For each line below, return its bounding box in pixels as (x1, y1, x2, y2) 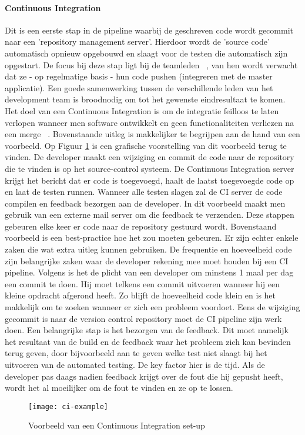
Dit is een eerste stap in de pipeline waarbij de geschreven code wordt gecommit (5, 24, 293, 36)
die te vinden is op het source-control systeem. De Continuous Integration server (5, 162, 294, 174)
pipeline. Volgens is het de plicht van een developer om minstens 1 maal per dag (5, 266, 294, 278)
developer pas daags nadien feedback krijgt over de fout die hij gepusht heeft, (5, 370, 283, 382)
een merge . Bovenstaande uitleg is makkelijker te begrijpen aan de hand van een (5, 128, 300, 140)
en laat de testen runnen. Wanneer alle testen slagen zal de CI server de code (5, 185, 283, 198)
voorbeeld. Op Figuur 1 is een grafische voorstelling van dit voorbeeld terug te (5, 139, 287, 151)
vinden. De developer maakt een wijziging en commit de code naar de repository (5, 151, 294, 163)
